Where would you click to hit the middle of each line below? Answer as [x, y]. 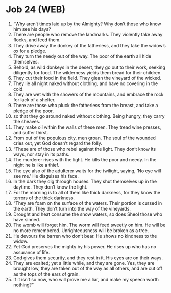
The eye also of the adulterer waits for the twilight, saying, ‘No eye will [87, 171]
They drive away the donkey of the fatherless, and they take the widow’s [90, 45]
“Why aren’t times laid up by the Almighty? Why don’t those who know [87, 24]
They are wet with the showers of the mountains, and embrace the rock [88, 94]
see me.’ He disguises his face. [46, 176]
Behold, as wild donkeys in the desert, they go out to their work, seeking [89, 67]
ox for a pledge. [30, 51]
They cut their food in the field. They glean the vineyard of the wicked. [87, 78]
